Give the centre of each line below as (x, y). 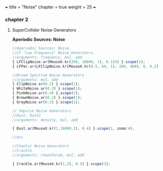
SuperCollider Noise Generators (44, 30)
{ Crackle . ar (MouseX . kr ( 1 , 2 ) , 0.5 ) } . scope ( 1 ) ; (61, 164)
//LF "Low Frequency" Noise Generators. (54, 53)
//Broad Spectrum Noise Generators (48, 75)
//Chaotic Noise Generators (40, 146)
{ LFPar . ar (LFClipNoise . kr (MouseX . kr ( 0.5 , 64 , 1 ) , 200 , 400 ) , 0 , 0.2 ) (85, 66)
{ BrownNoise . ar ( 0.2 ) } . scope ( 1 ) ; (47, 98)
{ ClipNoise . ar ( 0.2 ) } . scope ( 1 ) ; (46, 84)
